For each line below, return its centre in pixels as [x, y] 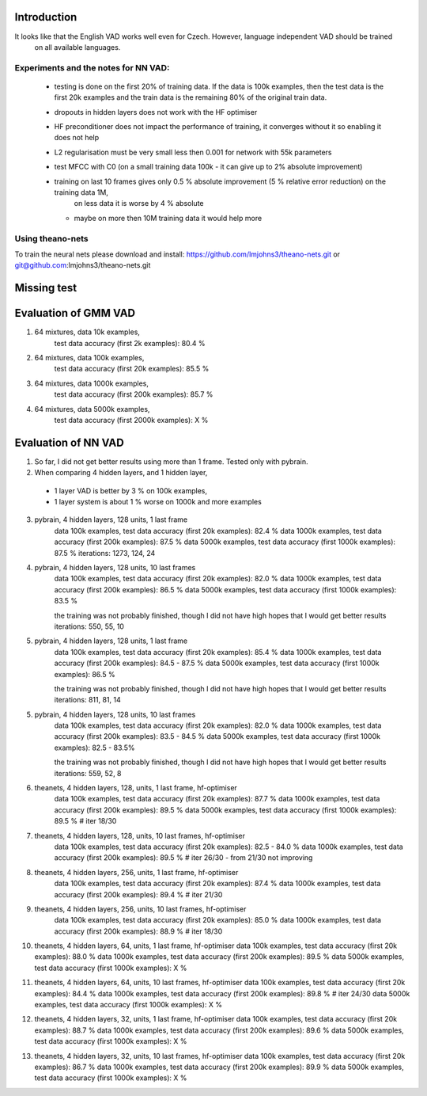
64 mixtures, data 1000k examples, [92, 383]
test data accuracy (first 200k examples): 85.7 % [134, 394]
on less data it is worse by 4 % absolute [139, 204]
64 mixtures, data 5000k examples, [92, 409]
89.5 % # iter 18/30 [85, 821]
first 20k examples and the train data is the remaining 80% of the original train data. [191, 97]
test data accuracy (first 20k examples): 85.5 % [132, 369]
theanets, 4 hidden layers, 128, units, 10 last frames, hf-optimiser [140, 835]
